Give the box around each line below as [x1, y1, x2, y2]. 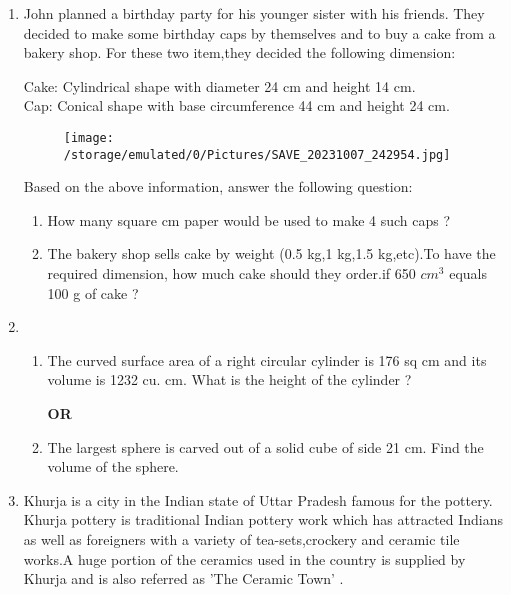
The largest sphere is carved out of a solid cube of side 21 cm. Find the [47, 436, 484, 457]
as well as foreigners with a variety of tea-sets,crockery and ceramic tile [23, 529, 460, 549]
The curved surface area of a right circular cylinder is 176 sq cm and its [47, 349, 487, 370]
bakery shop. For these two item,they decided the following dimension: [23, 42, 456, 63]
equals [449, 263, 487, 284]
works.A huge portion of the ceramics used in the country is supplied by [23, 548, 466, 569]
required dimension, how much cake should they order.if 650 [47, 263, 416, 284]
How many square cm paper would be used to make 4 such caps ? [47, 209, 451, 230]
